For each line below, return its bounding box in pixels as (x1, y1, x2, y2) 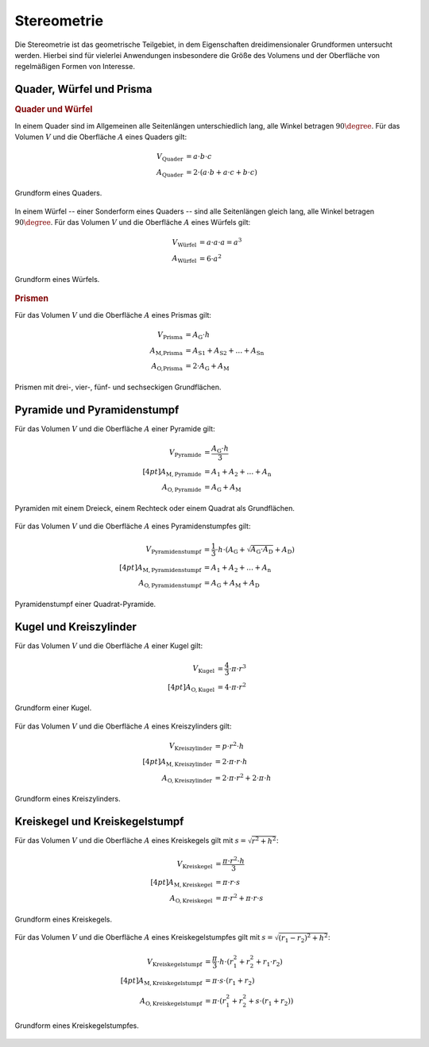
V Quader (156, 152, 184, 163)
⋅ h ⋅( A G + (215, 545, 245, 555)
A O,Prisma (151, 361, 183, 373)
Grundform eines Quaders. (14, 188, 102, 198)
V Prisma (157, 330, 183, 341)
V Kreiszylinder (168, 741, 212, 752)
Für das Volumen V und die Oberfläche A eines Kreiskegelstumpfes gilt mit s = (14, 932, 273, 941)
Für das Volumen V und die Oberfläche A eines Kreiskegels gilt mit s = (14, 836, 246, 845)
